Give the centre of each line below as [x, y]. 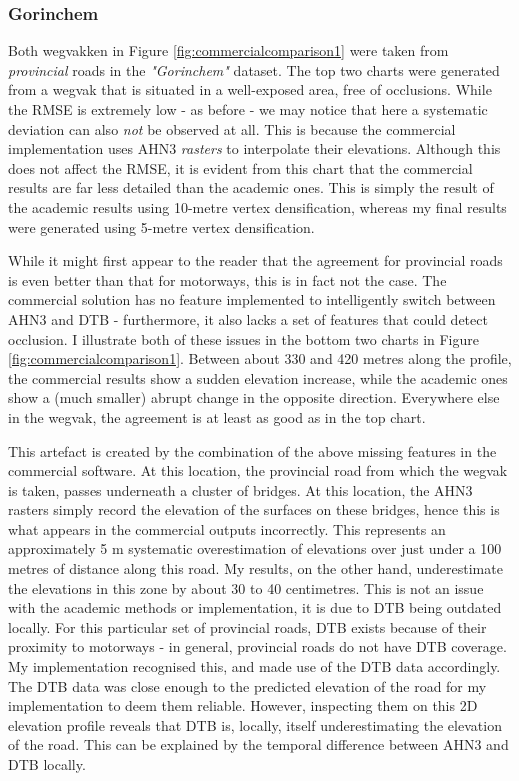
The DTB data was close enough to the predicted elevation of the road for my [247, 685]
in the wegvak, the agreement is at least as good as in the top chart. [217, 416]
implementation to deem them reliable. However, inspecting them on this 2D [243, 705]
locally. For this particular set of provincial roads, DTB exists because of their [247, 626]
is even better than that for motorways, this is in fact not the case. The [227, 279]
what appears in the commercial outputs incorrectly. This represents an [227, 528]
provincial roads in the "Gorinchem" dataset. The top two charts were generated [254, 69]
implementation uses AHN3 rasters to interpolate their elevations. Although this [254, 148]
